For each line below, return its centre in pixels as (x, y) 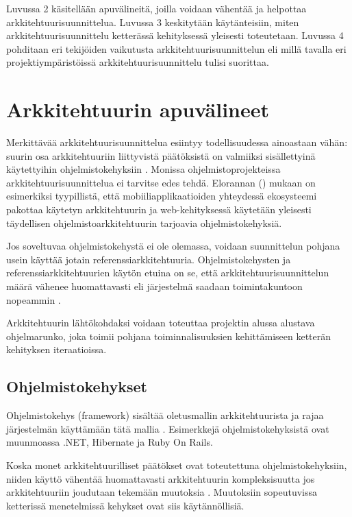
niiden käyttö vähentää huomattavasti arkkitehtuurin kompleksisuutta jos (161, 478)
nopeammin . (34, 299)
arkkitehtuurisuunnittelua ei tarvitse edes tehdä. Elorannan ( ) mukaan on (161, 182)
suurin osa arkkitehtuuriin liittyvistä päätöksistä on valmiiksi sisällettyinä (161, 155)
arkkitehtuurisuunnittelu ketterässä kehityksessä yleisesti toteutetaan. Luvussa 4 (175, 35)
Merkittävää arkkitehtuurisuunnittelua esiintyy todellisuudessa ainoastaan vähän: (177, 142)
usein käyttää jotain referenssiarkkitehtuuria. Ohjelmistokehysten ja (149, 259)
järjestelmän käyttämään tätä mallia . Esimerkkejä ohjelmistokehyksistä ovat (168, 428)
